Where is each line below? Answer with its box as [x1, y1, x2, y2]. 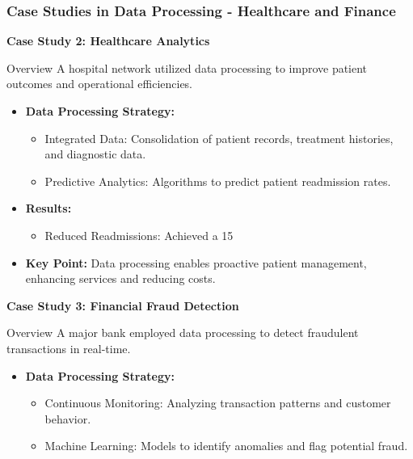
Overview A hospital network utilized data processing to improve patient [6, 59, 368, 76]
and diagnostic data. [44, 145, 146, 162]
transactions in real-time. [6, 339, 131, 356]
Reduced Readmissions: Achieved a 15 [44, 226, 234, 243]
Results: [25, 200, 72, 217]
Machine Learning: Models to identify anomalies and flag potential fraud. [44, 437, 408, 454]
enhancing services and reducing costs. [25, 270, 216, 287]
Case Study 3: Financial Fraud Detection [6, 297, 239, 314]
